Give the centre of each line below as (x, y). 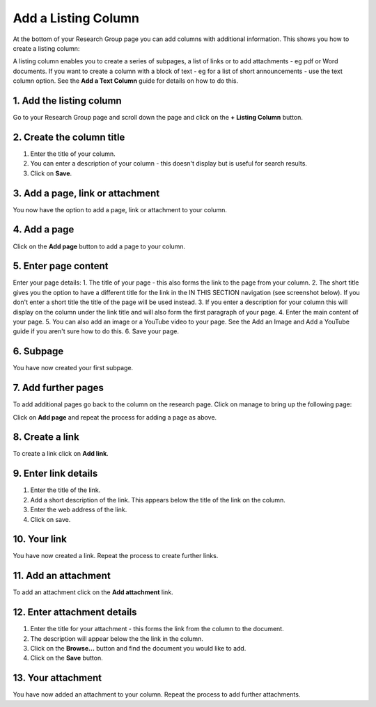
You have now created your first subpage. (73, 368)
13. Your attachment (57, 678)
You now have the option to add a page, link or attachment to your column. (120, 209)
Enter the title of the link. (65, 490)
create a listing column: (46, 48)
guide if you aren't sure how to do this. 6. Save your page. (96, 331)
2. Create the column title (69, 137)
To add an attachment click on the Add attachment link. (93, 592)
